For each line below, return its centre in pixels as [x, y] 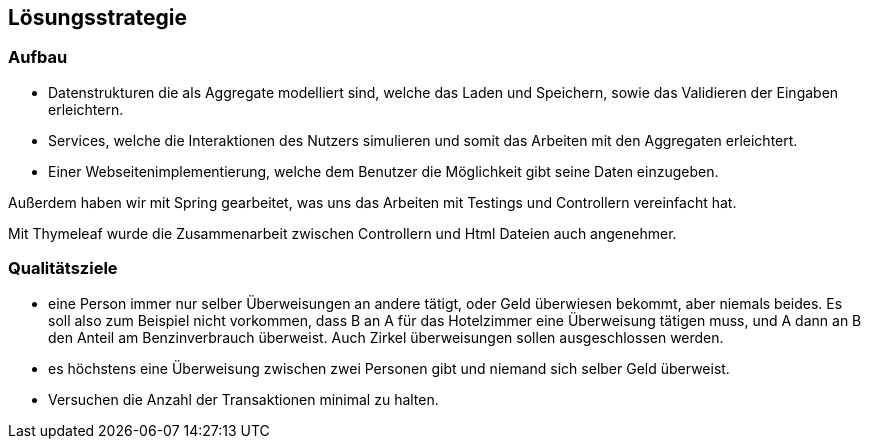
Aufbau [38, 57]
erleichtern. [86, 109]
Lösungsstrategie [98, 17]
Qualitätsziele [63, 268]
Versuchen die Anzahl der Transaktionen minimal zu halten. [243, 399]
